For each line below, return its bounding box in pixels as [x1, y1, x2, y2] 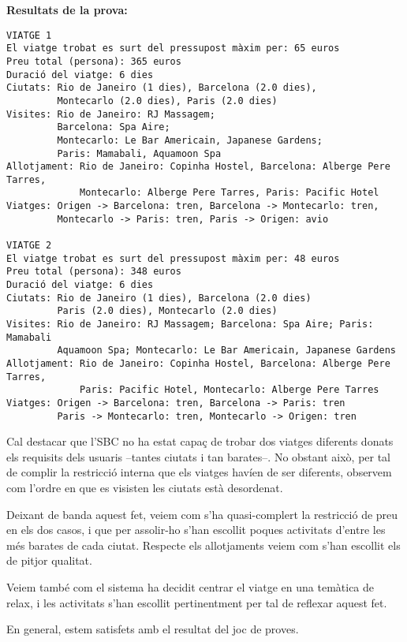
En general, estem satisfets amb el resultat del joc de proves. [6, 621, 299, 637]
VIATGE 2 [6, 240, 52, 252]
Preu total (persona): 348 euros [6, 266, 181, 278]
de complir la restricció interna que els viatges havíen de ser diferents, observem [6, 464, 392, 480]
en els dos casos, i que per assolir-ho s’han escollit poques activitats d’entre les [6, 521, 386, 538]
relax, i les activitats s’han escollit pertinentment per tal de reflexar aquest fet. [6, 594, 387, 610]
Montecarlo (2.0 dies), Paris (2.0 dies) [57, 95, 278, 106]
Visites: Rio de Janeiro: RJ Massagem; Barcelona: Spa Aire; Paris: [6, 319, 374, 330]
